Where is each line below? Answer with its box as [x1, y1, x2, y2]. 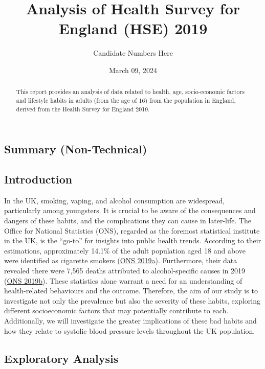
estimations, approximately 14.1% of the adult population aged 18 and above [4, 245, 246, 256]
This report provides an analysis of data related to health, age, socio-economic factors [16, 87, 245, 96]
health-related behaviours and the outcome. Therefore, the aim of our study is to [4, 285, 258, 296]
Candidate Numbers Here [93, 48, 173, 58]
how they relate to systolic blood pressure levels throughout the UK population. [4, 325, 255, 336]
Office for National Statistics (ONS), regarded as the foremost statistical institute [4, 225, 260, 236]
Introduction [4, 171, 73, 187]
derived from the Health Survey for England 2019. [16, 104, 150, 113]
